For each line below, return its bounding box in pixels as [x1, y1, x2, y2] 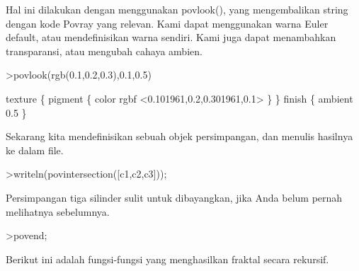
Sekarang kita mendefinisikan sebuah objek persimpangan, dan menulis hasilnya [6, 129, 353, 144]
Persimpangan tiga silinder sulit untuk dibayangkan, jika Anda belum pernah [6, 190, 343, 204]
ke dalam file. [6, 142, 64, 157]
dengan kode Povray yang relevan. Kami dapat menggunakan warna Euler [6, 16, 329, 30]
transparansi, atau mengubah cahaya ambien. [6, 43, 203, 58]
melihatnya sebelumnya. [6, 204, 110, 219]
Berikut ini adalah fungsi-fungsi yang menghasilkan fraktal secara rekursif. [6, 251, 329, 266]
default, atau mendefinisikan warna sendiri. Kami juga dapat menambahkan [6, 30, 336, 45]
